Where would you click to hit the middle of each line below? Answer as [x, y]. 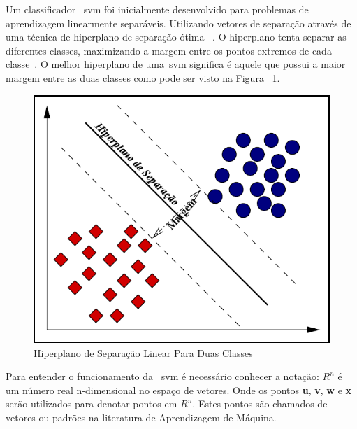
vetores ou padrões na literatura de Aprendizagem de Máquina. [141, 417]
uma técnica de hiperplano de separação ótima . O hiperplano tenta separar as [176, 37]
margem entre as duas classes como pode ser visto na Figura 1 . [143, 77]
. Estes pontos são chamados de [260, 403]
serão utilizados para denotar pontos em [92, 403]
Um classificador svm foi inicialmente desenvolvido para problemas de [157, 9]
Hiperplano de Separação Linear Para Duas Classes [143, 352]
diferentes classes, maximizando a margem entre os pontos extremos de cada [169, 50]
